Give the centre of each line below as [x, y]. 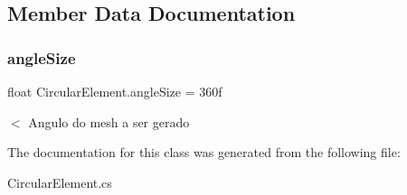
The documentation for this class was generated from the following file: [204, 152]
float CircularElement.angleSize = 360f [115, 91]
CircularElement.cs [60, 182]
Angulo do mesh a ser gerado [109, 121]
